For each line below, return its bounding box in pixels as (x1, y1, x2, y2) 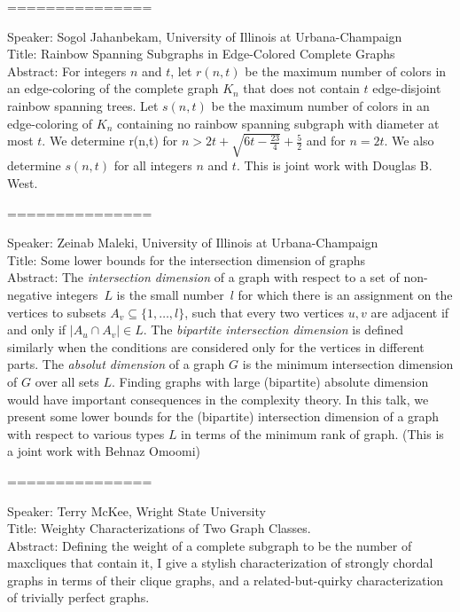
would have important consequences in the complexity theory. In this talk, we (7, 389, 429, 408)
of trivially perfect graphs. (7, 588, 150, 607)
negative (7, 285, 52, 303)
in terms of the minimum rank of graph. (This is (181, 424, 444, 443)
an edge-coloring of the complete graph (7, 79, 219, 98)
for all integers (113, 156, 192, 175)
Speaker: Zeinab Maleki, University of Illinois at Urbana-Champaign (7, 233, 378, 252)
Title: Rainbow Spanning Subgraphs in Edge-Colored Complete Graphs (7, 44, 395, 63)
